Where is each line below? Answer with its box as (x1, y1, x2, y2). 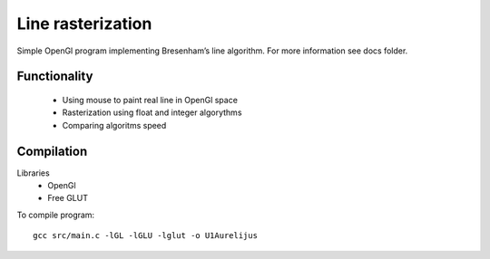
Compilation (16, 143, 88, 158)
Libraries (16, 168, 50, 178)
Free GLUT (47, 193, 88, 204)
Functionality (16, 69, 93, 84)
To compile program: (16, 209, 95, 220)
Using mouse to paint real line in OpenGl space (62, 94, 238, 105)
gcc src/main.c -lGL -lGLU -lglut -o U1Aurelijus (33, 231, 259, 241)
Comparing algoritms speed (62, 120, 167, 130)
